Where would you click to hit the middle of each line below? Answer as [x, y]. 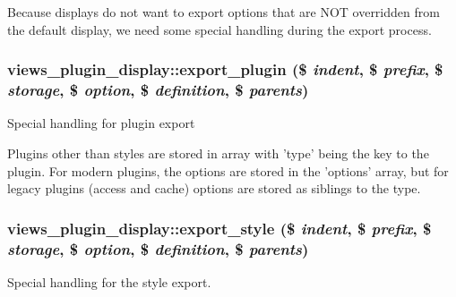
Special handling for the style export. [109, 281]
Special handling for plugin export [101, 123]
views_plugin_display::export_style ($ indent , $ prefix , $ [219, 228]
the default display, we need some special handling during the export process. [219, 29]
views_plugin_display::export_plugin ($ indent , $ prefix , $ [225, 69]
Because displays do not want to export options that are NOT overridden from [224, 12]
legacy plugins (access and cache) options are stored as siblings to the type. [214, 188]
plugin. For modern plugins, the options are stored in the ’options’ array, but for [228, 170]
